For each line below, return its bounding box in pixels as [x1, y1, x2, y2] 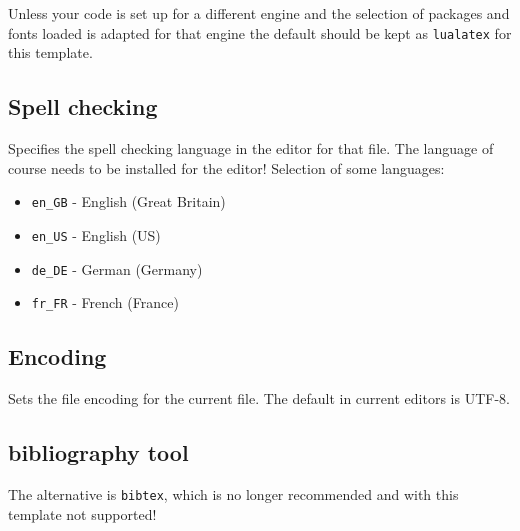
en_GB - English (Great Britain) [31, 191, 226, 212]
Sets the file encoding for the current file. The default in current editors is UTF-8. [8, 388, 510, 409]
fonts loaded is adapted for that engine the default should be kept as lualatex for [8, 22, 512, 43]
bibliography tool [8, 437, 189, 468]
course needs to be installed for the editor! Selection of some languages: [8, 157, 445, 178]
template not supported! [8, 503, 157, 524]
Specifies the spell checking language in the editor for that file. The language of [8, 138, 494, 159]
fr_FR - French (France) [31, 292, 179, 313]
